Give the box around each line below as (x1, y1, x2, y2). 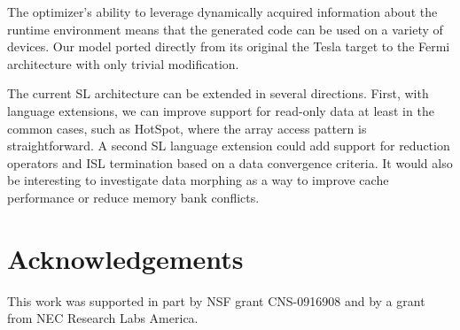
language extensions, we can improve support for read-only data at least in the (7, 101, 434, 119)
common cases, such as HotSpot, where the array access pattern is (7, 119, 367, 137)
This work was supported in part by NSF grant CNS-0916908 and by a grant (7, 291, 425, 310)
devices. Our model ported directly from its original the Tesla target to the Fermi (7, 37, 450, 56)
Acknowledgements (7, 240, 244, 276)
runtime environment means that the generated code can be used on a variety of (7, 19, 443, 38)
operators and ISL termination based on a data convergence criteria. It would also (7, 153, 453, 172)
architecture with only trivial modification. (7, 54, 239, 73)
